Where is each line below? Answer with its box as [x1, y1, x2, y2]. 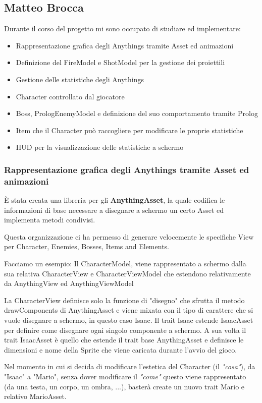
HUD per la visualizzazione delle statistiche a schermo [16, 142, 184, 152]
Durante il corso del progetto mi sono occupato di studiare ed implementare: [4, 23, 241, 34]
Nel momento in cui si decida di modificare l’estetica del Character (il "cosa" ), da [4, 361, 255, 372]
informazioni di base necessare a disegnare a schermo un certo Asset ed [4, 204, 224, 215]
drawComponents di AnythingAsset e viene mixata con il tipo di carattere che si [4, 305, 253, 315]
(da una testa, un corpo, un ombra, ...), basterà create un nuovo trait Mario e [4, 381, 245, 391]
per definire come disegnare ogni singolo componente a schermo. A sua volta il [4, 324, 246, 335]
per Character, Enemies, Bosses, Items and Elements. [4, 241, 169, 252]
